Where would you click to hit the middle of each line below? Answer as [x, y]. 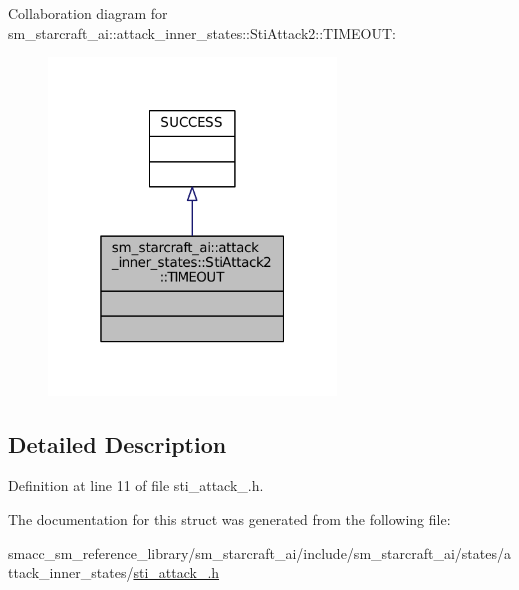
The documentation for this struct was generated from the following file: [229, 519]
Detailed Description [117, 443]
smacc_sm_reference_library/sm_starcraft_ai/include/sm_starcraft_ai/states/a [259, 552]
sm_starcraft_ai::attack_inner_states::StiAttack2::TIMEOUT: [202, 32]
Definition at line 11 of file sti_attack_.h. [136, 485]
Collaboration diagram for [88, 13]
